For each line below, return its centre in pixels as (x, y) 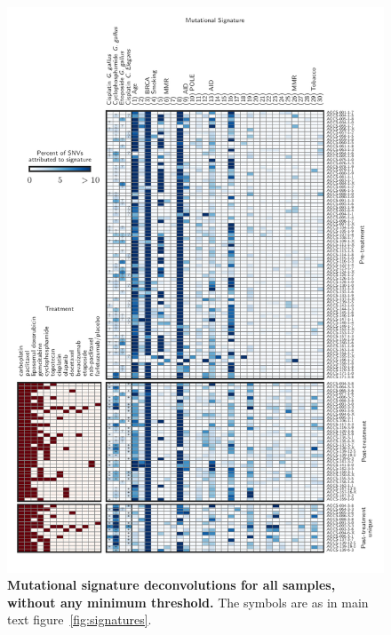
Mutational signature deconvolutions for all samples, (172, 585)
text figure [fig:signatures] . (80, 619)
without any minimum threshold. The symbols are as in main (188, 602)
